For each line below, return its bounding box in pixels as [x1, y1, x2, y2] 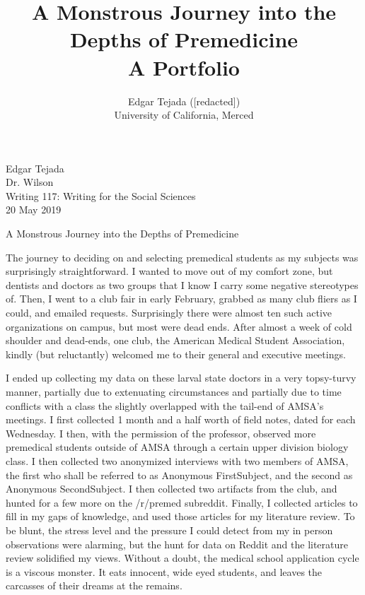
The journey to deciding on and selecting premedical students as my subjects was [6, 249, 359, 264]
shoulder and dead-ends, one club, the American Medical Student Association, [6, 333, 345, 348]
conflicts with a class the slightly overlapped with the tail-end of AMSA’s [6, 398, 324, 413]
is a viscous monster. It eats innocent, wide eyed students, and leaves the [6, 564, 323, 579]
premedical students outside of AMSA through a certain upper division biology [6, 440, 349, 454]
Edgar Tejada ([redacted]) [127, 93, 241, 108]
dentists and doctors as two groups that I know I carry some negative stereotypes [6, 277, 359, 292]
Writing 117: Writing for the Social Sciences [6, 188, 196, 203]
